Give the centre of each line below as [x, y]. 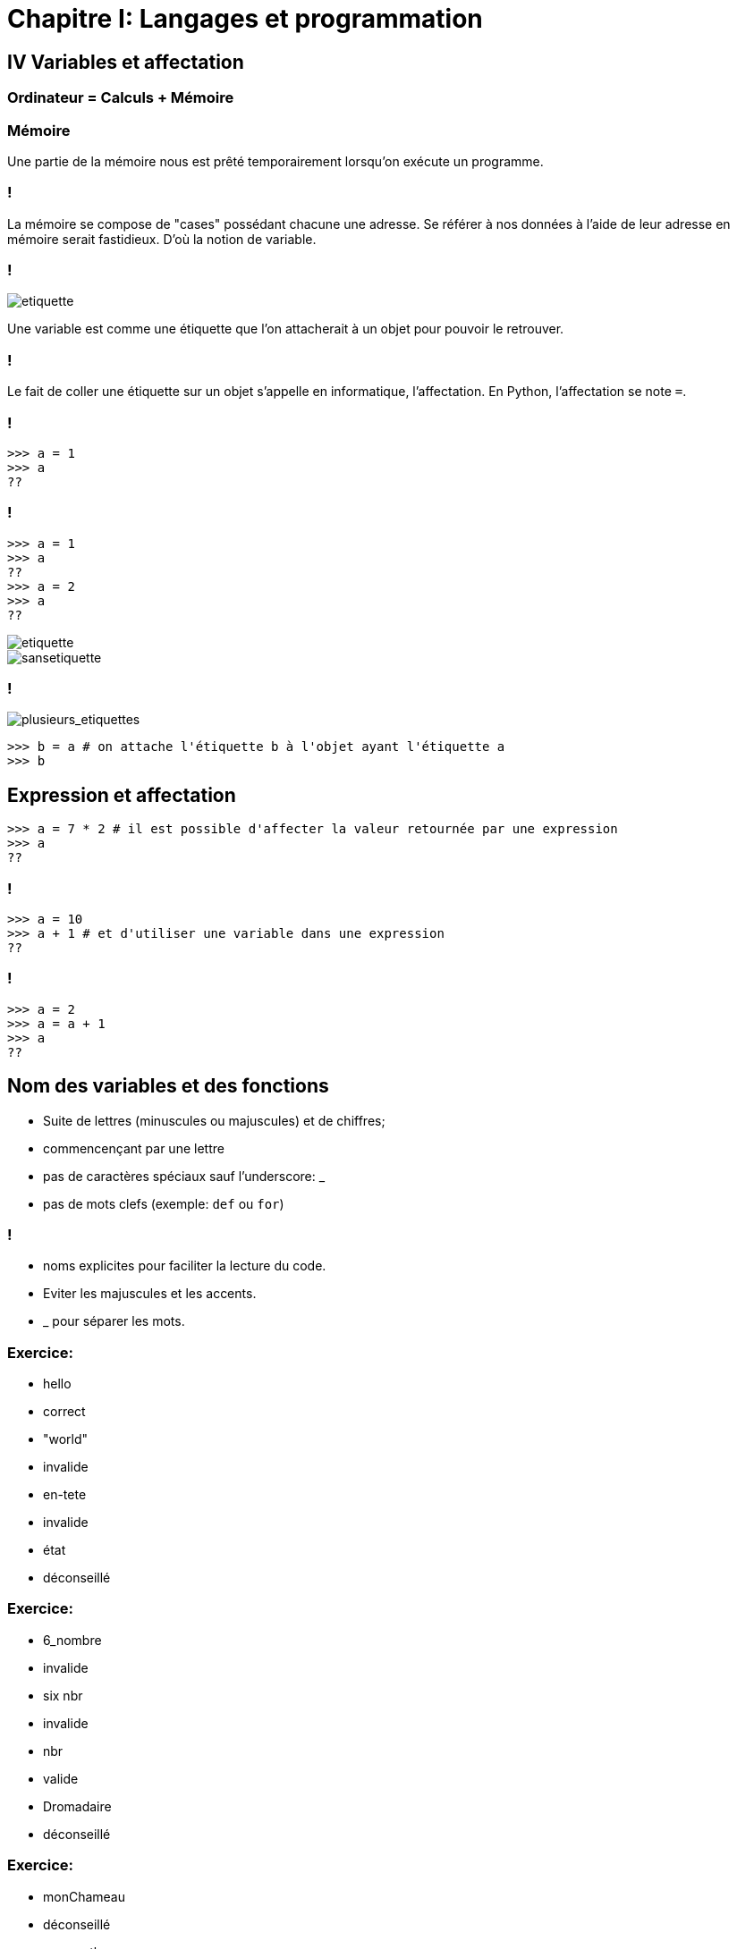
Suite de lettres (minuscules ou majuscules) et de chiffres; [214, 1120]
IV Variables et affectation [126, 62]
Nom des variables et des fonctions [168, 1086]
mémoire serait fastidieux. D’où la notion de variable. [162, 239]
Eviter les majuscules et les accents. [150, 1294]
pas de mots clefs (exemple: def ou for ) [164, 1203]
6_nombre [72, 1640]
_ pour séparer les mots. [114, 1321]
